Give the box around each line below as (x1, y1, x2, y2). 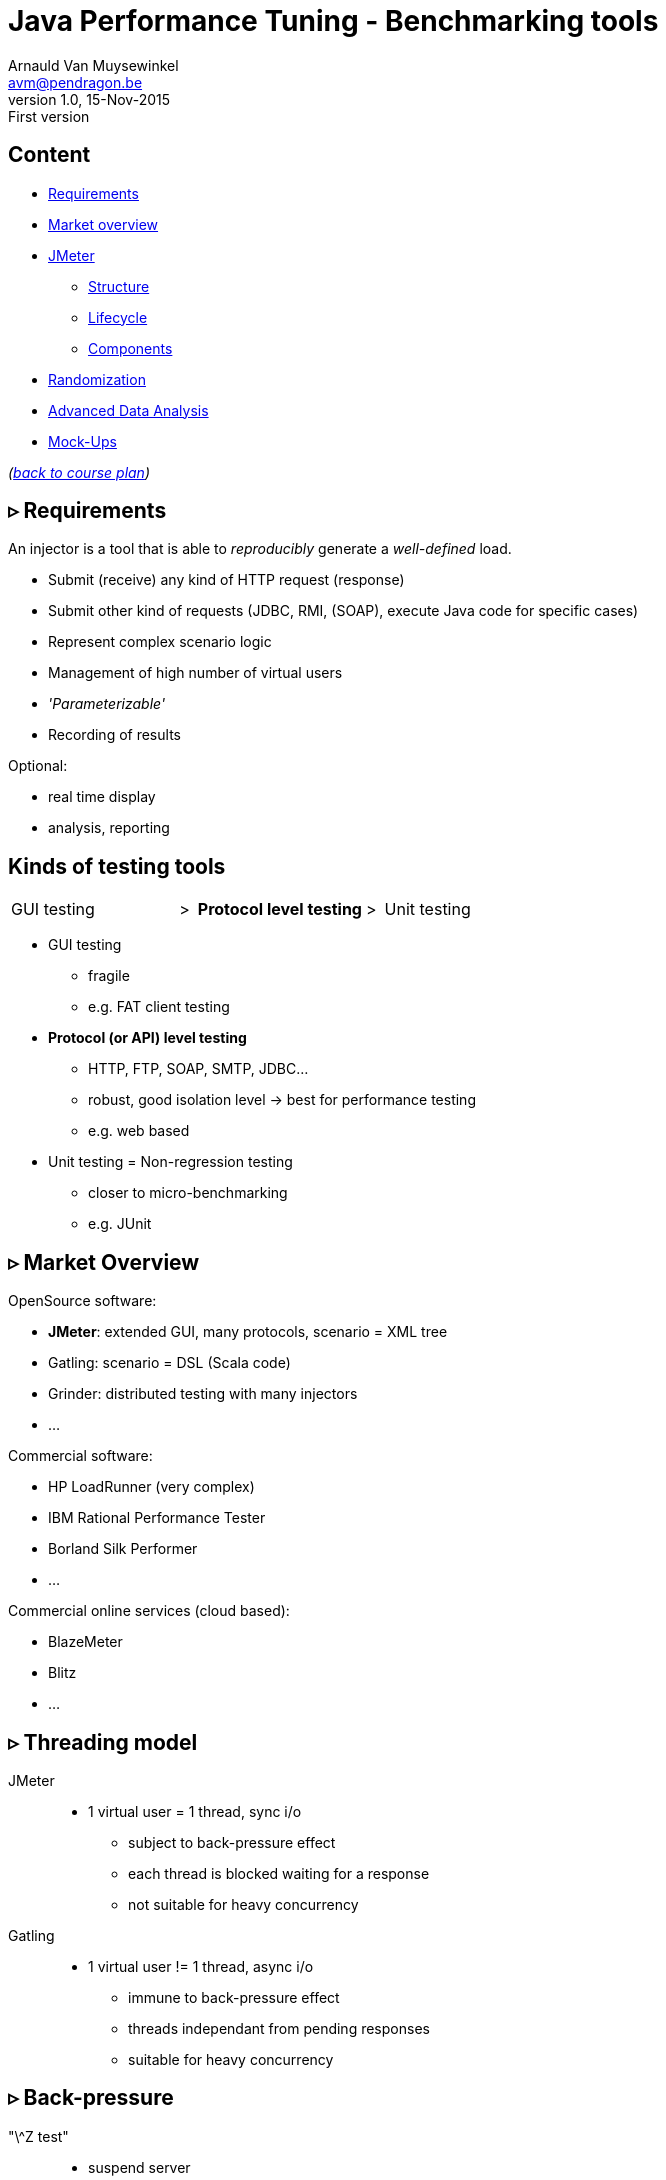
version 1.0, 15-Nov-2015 (8, 90, 170, 108)
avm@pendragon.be (8, 73, 143, 91)
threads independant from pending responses (128, 2019, 430, 2037)
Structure (88, 277, 150, 295)
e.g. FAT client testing (88, 998, 230, 1016)
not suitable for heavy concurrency (128, 1895, 359, 1913)
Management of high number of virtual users (48, 664, 343, 682)
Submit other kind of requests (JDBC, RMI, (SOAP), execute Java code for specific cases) (48, 602, 639, 620)
